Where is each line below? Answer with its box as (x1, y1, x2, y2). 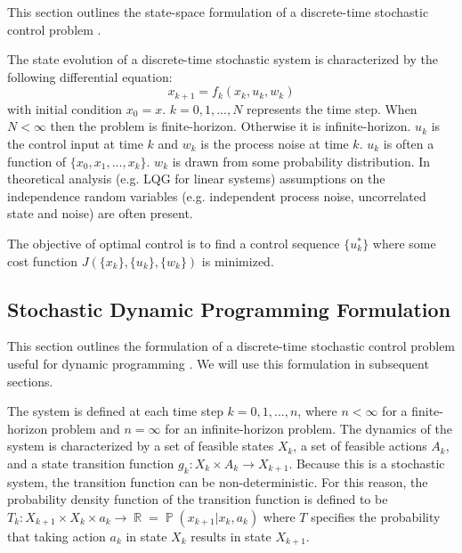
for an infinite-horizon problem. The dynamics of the (165, 419, 452, 437)
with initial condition (7, 99, 123, 118)
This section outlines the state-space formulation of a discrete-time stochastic (7, 3, 429, 20)
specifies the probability (311, 507, 441, 525)
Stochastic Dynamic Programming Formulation (7, 295, 451, 322)
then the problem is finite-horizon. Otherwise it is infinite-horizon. (50, 117, 411, 135)
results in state (190, 526, 272, 545)
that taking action (7, 526, 106, 545)
